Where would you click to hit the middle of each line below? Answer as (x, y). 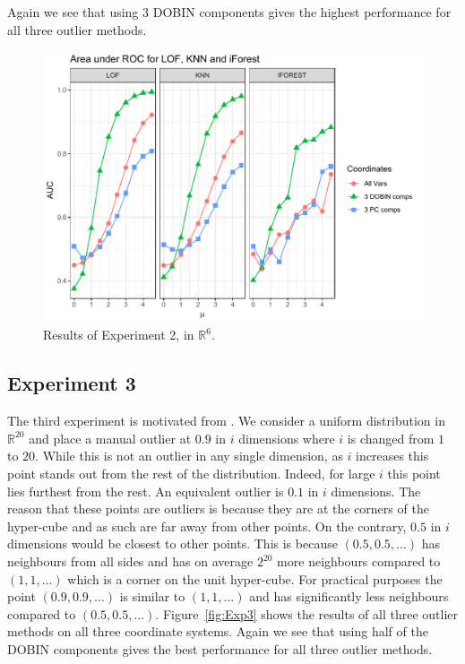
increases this (392, 456)
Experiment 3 (72, 383)
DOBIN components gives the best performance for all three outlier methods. (220, 648)
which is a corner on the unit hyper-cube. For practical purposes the (255, 578)
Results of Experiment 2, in (119, 335)
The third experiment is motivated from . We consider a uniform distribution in (226, 421)
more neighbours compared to (359, 561)
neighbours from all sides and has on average (130, 561)
